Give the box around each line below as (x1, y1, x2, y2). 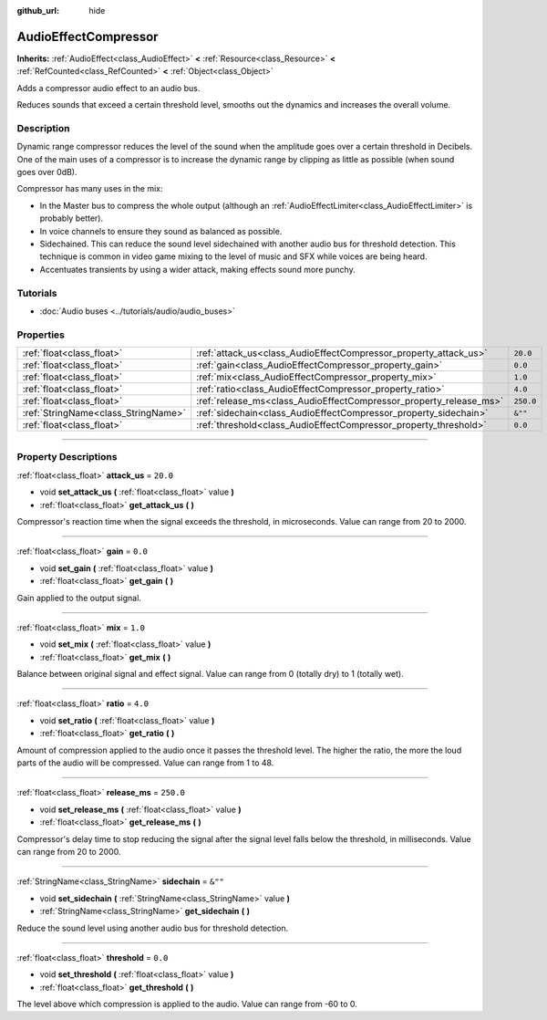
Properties (16, 328, 66, 341)
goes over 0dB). (16, 167, 77, 177)
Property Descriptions (16, 451, 118, 463)
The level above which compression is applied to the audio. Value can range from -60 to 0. (16, 999, 357, 1010)
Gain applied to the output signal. (16, 592, 141, 603)
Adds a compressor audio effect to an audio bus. (16, 82, 201, 93)
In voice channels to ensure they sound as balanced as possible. (39, 225, 283, 236)
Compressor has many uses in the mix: (16, 183, 163, 194)
